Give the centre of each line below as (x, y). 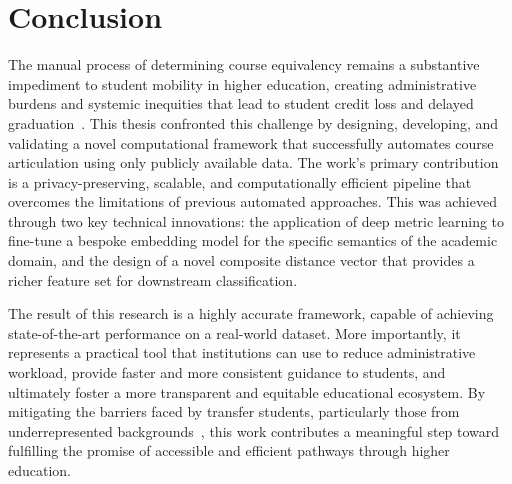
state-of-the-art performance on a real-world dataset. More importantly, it (234, 332)
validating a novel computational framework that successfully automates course (251, 142)
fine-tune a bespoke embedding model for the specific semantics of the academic (253, 240)
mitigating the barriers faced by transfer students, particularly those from (234, 411)
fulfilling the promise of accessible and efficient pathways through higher (229, 450)
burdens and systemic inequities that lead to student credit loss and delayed (241, 103)
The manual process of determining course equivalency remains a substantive (244, 64)
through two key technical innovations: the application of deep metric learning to (256, 220)
